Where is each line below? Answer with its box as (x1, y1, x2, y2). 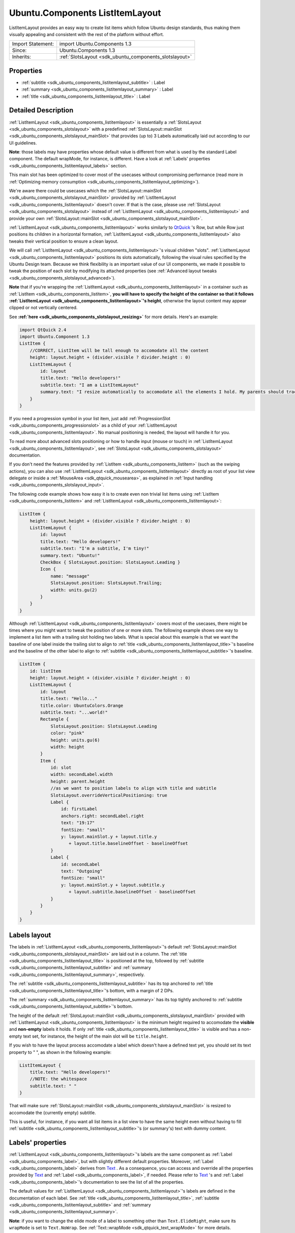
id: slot (50, 765, 72, 770)
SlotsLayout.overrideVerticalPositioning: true (50, 792, 168, 798)
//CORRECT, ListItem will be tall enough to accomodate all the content (29, 348, 209, 353)
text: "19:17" (60, 820, 95, 826)
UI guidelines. (9, 140, 37, 145)
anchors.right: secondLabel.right (60, 813, 145, 819)
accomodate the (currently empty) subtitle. (9, 1110, 96, 1116)
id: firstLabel (60, 806, 98, 812)
